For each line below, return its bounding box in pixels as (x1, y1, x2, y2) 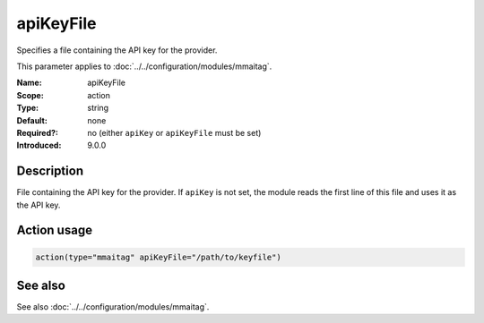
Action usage (16, 223, 93, 238)
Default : (16, 115, 48, 125)
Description (16, 164, 84, 179)
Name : (16, 77, 42, 89)
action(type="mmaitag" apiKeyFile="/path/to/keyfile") (35, 251, 281, 262)
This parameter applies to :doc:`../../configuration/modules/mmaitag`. (16, 61, 272, 72)
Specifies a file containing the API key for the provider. (16, 45, 218, 55)
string (87, 103, 109, 114)
